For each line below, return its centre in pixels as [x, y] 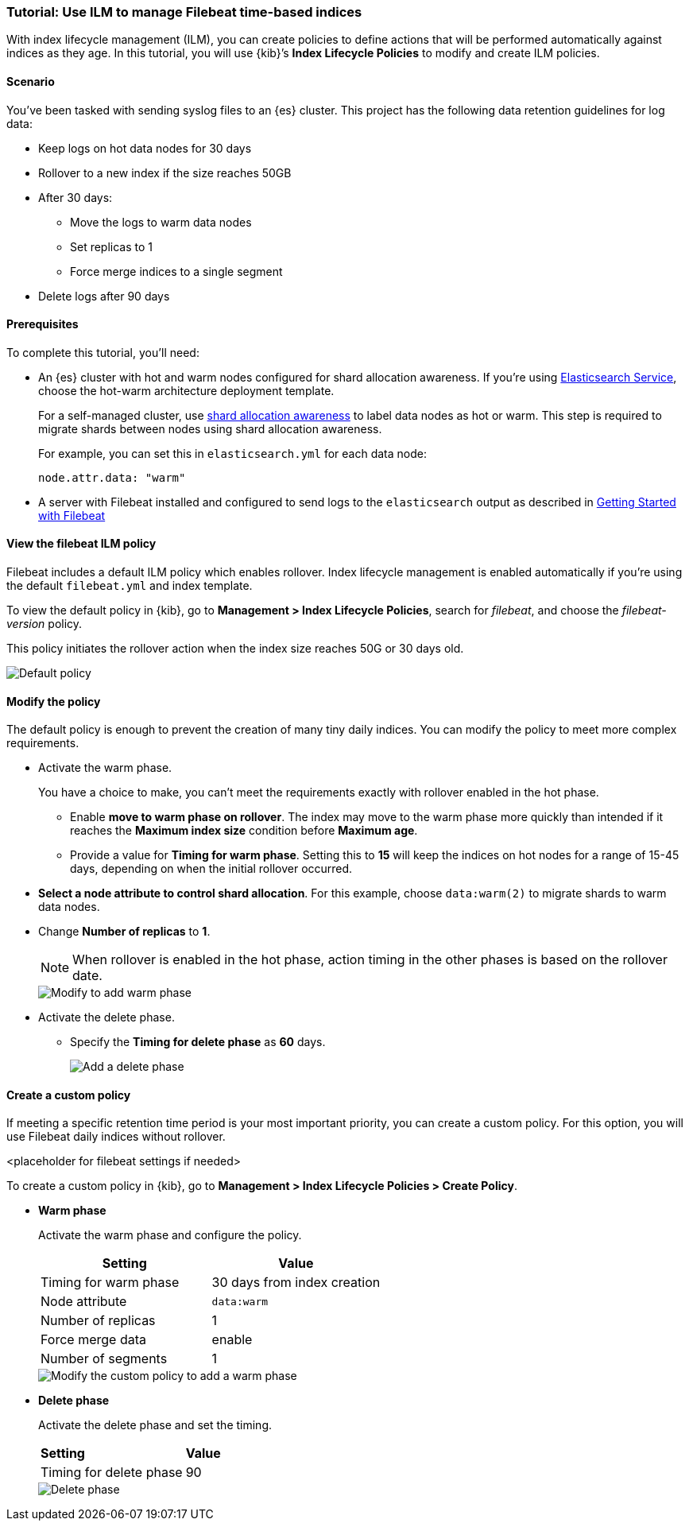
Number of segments [104, 1359]
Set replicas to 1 [112, 246]
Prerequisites [43, 324]
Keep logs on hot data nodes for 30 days [145, 148]
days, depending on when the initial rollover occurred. [211, 869]
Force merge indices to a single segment [176, 271]
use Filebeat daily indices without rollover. [116, 1137]
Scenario [31, 81]
